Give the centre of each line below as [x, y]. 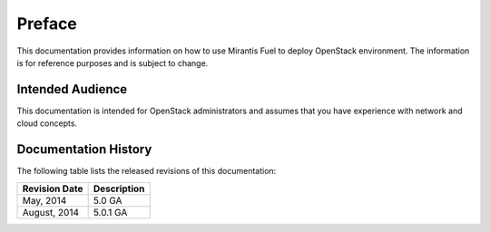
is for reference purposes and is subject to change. [113, 63]
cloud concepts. [47, 123]
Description [119, 188]
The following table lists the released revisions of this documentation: [147, 171]
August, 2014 [50, 212]
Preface [47, 24]
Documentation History [84, 150]
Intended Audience [72, 89]
